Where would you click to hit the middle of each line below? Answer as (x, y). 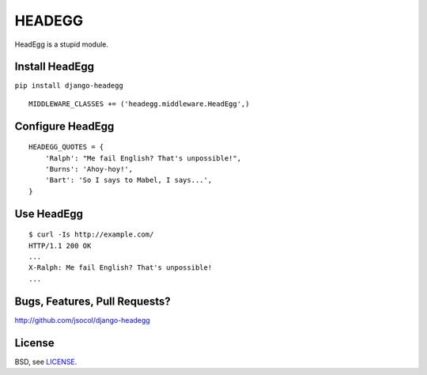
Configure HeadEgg (64, 126)
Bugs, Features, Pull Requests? (93, 301)
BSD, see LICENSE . (46, 362)
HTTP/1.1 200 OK (60, 246)
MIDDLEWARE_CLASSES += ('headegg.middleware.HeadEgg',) (139, 104)
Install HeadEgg (55, 67)
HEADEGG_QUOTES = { (66, 147)
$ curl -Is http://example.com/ (91, 235)
